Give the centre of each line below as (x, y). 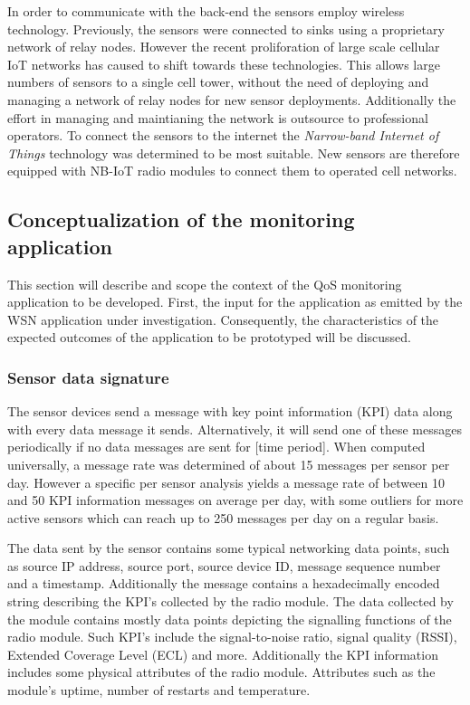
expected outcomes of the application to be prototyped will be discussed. (210, 337)
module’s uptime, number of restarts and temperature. (159, 690)
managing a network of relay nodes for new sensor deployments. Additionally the (232, 99)
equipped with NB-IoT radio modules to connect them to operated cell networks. (232, 171)
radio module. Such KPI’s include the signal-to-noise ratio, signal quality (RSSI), (232, 637)
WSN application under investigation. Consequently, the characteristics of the (223, 319)
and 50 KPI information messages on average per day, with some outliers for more (235, 500)
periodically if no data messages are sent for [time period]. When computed (216, 447)
